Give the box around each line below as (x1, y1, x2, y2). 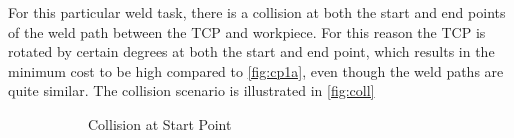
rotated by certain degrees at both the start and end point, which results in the (8, 41, 495, 62)
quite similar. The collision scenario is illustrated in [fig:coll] (8, 80, 375, 101)
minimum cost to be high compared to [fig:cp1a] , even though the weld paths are (8, 60, 504, 81)
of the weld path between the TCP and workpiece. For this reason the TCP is (8, 21, 486, 42)
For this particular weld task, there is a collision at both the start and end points (8, 2, 506, 22)
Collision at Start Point (88, 113, 232, 134)
